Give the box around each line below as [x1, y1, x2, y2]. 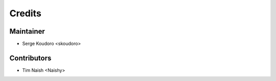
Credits [9, 8, 42, 19]
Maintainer [9, 27, 45, 36]
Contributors [9, 53, 52, 62]
